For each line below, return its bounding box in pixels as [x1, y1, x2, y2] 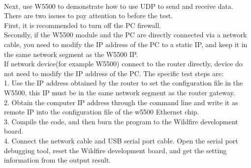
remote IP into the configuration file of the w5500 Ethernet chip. [4, 107, 199, 117]
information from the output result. [4, 155, 111, 165]
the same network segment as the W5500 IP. [4, 49, 138, 59]
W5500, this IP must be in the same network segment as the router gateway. [4, 87, 235, 97]
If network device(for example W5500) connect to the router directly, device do [4, 58, 243, 69]
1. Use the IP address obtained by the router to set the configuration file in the [4, 78, 243, 88]
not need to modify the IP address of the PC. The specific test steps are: [4, 68, 223, 78]
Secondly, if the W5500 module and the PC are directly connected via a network [4, 29, 247, 40]
